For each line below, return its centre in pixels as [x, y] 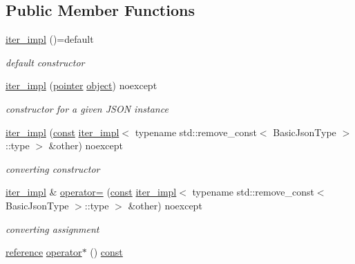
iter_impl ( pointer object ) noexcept [81, 85]
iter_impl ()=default [50, 39]
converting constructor [53, 168]
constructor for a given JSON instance [87, 108]
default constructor [45, 62]
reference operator [44, 252]
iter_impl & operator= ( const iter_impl [91, 192]
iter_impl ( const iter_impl [63, 132]
